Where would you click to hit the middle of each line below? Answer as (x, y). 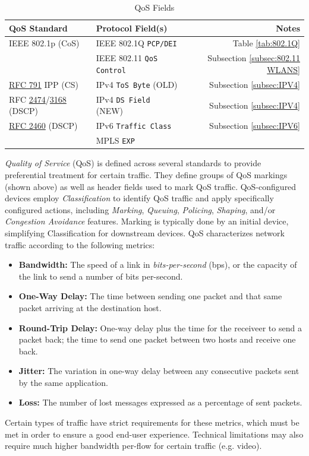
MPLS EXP (115, 140)
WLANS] (283, 69)
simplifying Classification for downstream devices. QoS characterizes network (145, 232)
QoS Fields (154, 7)
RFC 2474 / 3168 (38, 99)
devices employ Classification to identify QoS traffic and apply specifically (139, 198)
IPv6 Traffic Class (134, 126)
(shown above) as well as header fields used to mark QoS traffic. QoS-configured (151, 186)
